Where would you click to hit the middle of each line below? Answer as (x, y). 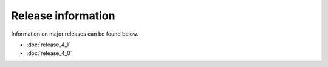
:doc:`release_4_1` (49, 45)
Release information (63, 16)
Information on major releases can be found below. (75, 34)
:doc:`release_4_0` (49, 53)
